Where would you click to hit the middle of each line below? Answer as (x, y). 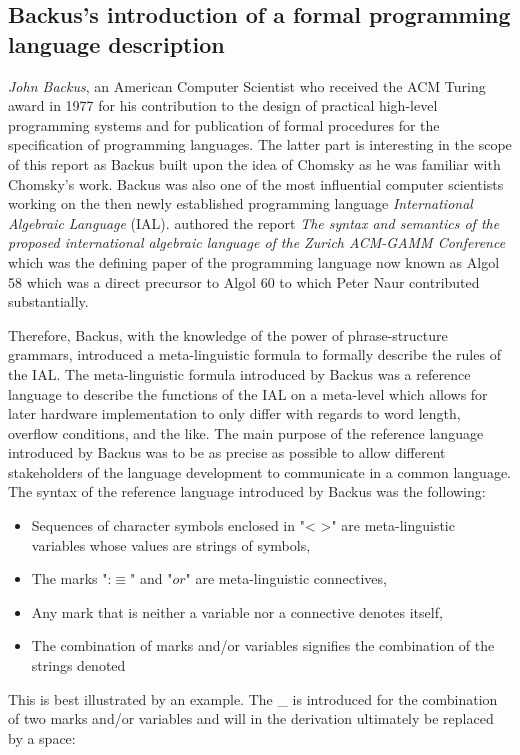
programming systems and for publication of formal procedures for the (224, 124)
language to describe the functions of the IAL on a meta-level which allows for (248, 393)
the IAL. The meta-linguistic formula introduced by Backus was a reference (239, 373)
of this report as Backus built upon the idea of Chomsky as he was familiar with (254, 163)
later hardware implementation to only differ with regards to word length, (234, 413)
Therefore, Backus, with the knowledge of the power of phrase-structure (228, 334)
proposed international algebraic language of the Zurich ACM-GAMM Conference (257, 242)
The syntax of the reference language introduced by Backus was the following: (247, 491)
